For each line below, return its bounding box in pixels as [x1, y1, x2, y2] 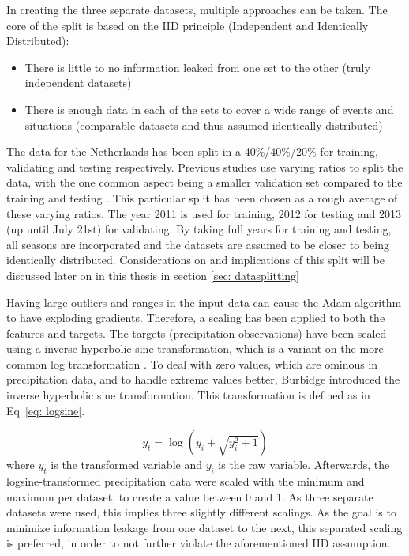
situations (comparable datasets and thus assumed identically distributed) [24, 116, 383, 133]
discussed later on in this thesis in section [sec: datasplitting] [6, 267, 299, 283]
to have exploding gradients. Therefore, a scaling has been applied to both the [6, 309, 385, 326]
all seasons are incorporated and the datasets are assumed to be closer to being [6, 236, 389, 252]
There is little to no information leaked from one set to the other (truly [24, 59, 370, 75]
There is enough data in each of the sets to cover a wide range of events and [24, 100, 394, 117]
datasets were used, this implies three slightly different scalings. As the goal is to [6, 504, 396, 520]
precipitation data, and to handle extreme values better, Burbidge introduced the [6, 371, 400, 388]
